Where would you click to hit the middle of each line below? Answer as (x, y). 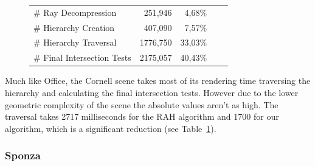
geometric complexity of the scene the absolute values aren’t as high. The (142, 104)
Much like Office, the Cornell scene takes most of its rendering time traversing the (158, 81)
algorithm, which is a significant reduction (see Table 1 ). (111, 128)
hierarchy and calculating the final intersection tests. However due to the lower (152, 92)
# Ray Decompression (75, 12)
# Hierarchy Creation (74, 27)
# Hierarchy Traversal (75, 42)
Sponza (23, 155)
